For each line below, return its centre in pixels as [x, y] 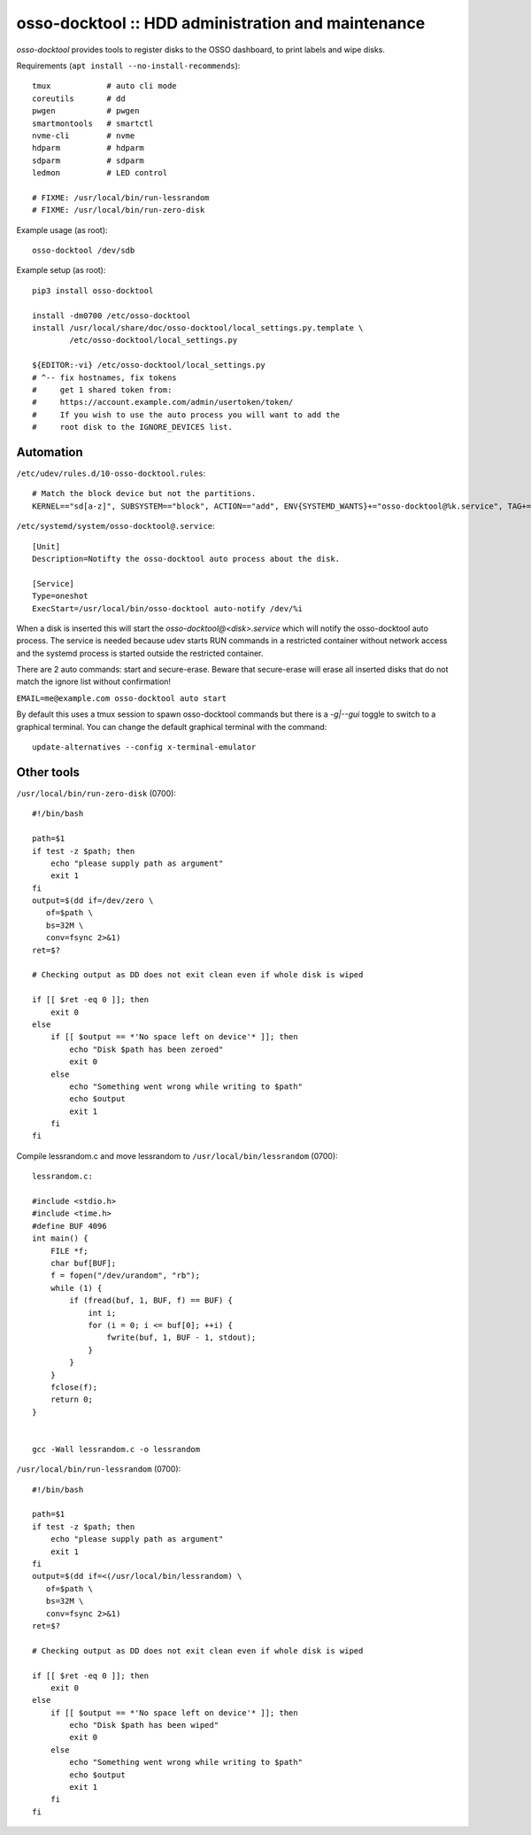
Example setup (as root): [61, 270]
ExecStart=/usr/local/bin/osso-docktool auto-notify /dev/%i [167, 608]
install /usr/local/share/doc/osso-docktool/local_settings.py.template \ [198, 327]
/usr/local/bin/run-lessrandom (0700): [99, 1469]
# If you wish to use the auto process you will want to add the [186, 415]
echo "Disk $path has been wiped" [144, 1725]
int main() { [60, 1239]
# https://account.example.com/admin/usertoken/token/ [163, 402]
